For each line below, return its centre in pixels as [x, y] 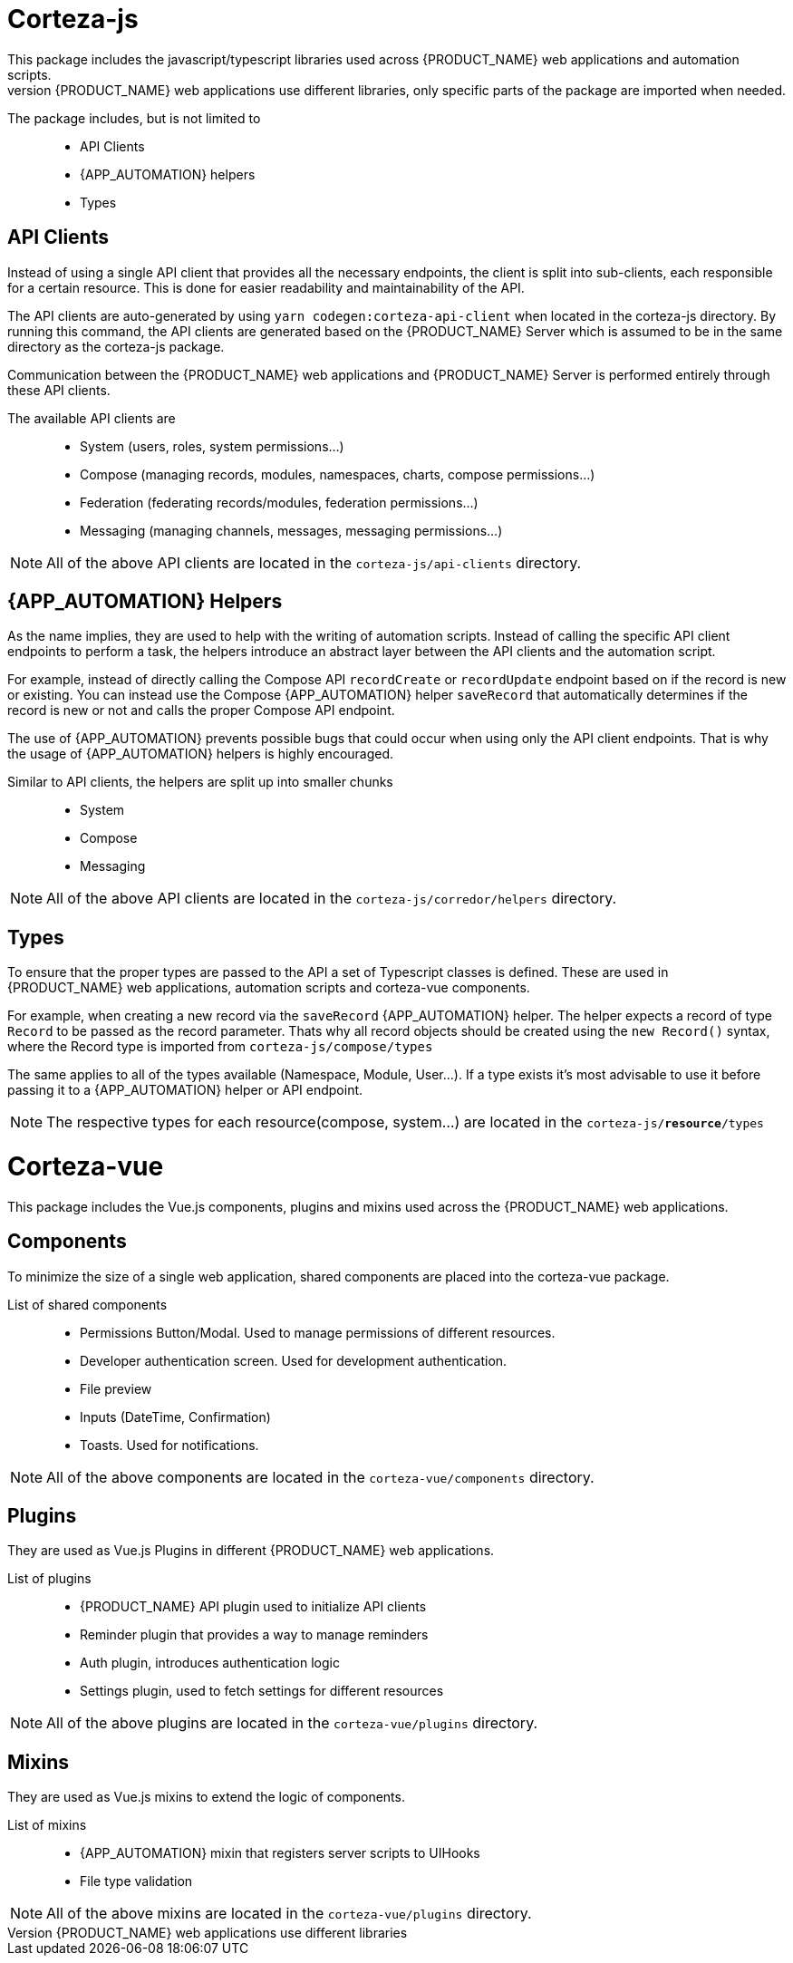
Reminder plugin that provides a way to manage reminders [254, 1635]
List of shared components [87, 1304]
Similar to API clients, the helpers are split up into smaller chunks [200, 782]
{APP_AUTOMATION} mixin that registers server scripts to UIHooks [280, 1853]
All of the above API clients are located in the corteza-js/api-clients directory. [314, 562]
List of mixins [47, 1825]
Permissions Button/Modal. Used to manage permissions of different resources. [318, 1332]
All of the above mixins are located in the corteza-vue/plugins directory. [289, 1914]
